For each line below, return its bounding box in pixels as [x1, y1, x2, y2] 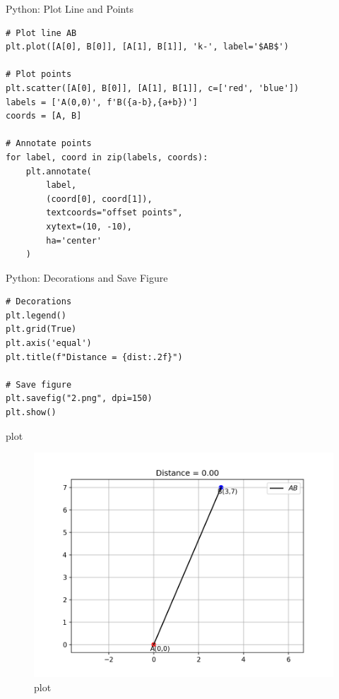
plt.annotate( [25, 166, 92, 177]
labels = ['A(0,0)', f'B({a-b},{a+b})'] [6, 97, 198, 107]
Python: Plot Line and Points [6, 1, 133, 16]
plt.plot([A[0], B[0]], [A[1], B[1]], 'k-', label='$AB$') [6, 42, 289, 52]
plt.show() [6, 407, 56, 418]
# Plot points [6, 69, 72, 80]
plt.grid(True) [6, 324, 77, 335]
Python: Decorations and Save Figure [6, 270, 168, 285]
